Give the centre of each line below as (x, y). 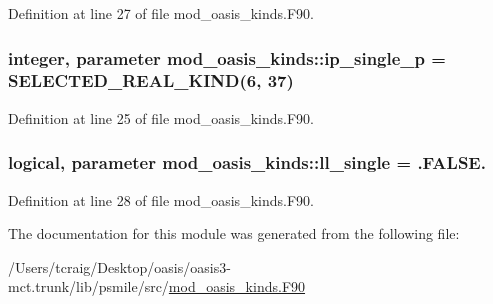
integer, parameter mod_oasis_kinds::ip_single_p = (227, 57)
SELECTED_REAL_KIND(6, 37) (151, 80)
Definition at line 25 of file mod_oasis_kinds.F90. (161, 117)
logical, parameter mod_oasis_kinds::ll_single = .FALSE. (247, 162)
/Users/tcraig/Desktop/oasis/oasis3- (119, 266)
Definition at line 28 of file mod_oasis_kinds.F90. (161, 199)
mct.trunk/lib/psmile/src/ (88, 286)
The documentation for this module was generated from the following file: (234, 233)
